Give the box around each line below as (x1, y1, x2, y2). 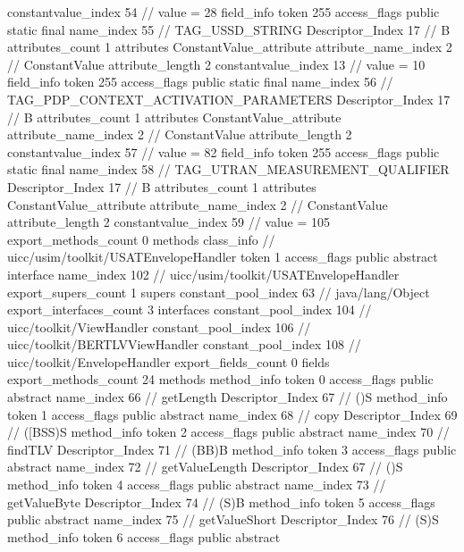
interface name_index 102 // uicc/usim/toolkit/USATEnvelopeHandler (7, 264, 400, 283)
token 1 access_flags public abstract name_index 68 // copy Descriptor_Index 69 (7, 405, 458, 423)
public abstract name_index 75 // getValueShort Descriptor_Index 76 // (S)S (7, 510, 439, 529)
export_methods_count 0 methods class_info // (7, 230, 275, 248)
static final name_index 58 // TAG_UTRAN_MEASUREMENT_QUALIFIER (7, 160, 450, 179)
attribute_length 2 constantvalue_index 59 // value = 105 (7, 213, 331, 231)
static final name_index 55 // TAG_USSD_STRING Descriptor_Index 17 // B (7, 20, 451, 38)
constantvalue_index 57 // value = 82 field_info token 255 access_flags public (7, 142, 440, 161)
